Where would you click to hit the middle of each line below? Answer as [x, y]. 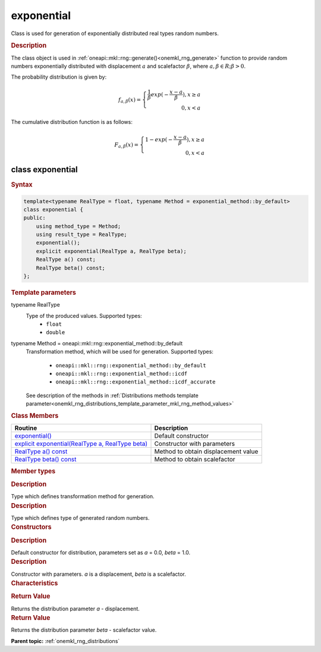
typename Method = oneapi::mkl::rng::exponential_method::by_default [97, 343]
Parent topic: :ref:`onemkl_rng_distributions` [65, 641]
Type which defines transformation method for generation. [83, 497]
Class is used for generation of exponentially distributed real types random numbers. [115, 33]
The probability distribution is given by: [59, 77]
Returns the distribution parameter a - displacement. [75, 609]
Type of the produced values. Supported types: [84, 316]
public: [34, 218]
